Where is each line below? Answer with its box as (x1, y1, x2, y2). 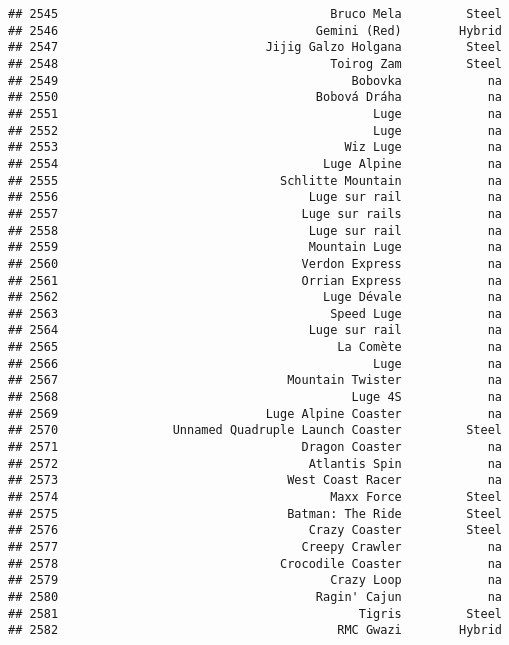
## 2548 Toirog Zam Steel (8, 56, 502, 71)
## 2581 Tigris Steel (8, 606, 502, 621)
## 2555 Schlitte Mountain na (8, 173, 502, 188)
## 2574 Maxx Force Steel (8, 490, 502, 505)
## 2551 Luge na (8, 106, 502, 121)
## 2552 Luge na (8, 123, 502, 138)
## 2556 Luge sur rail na (8, 190, 502, 205)
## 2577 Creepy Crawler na (8, 540, 502, 554)
